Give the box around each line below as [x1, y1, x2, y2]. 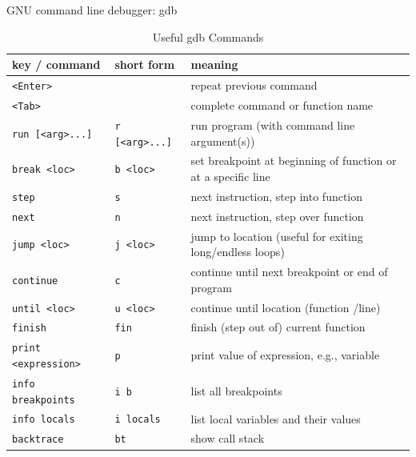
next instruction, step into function [190, 187, 363, 204]
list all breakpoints [190, 382, 282, 399]
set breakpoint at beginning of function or [190, 152, 397, 169]
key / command [12, 56, 101, 73]
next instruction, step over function [190, 207, 364, 224]
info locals [12, 414, 75, 426]
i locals [114, 414, 161, 426]
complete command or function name [190, 96, 374, 113]
